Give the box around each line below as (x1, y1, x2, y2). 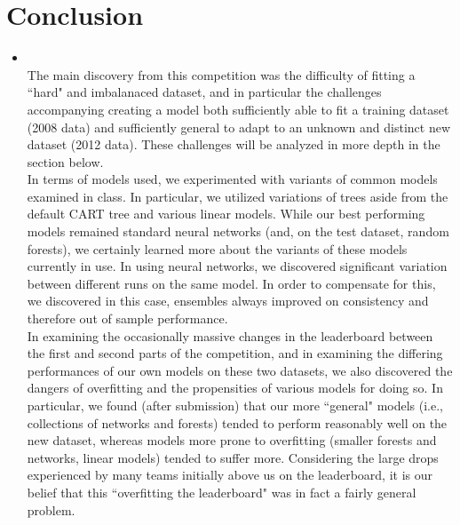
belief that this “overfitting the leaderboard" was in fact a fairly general (27, 482, 416, 501)
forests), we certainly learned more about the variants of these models (27, 239, 408, 258)
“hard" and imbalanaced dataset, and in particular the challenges (27, 83, 382, 101)
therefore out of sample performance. (27, 309, 228, 328)
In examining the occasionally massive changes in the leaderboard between (27, 326, 433, 345)
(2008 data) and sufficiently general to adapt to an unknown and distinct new (27, 117, 451, 136)
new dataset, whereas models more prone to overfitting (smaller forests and (27, 431, 437, 449)
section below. (27, 152, 104, 171)
